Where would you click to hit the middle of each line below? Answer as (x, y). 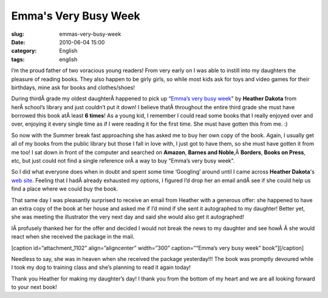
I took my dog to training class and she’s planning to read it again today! (101, 268)
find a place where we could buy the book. (65, 189)
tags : (18, 59)
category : (24, 51)
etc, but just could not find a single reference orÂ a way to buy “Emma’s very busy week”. (123, 161)
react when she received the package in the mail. (73, 237)
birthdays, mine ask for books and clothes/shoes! (73, 87)
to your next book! (34, 287)
